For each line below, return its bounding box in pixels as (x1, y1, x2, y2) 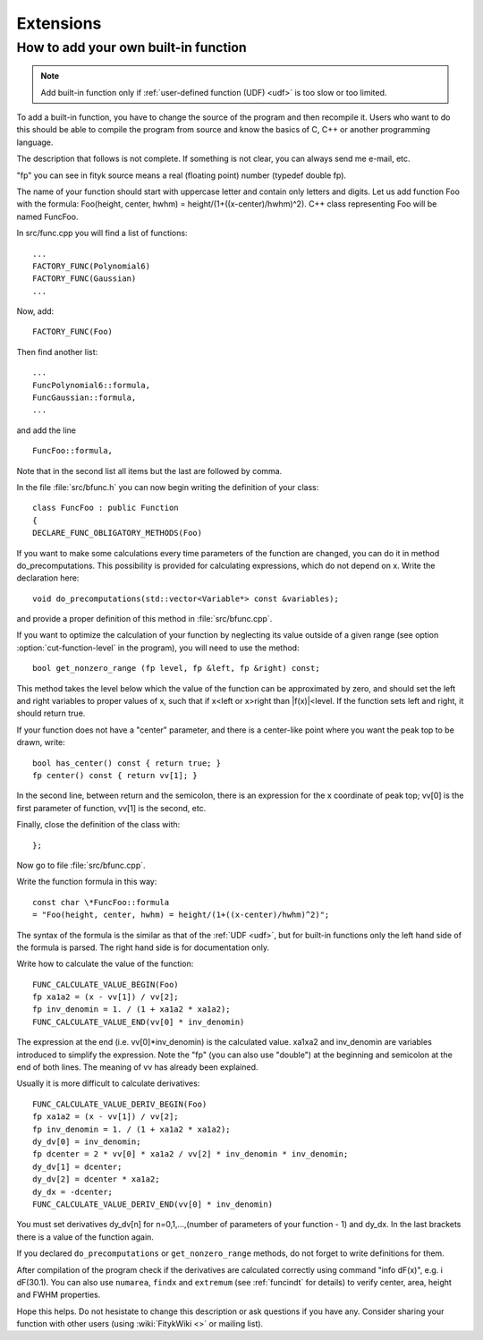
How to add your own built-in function (16, 39, 247, 55)
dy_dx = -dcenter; (32, 1186, 114, 1197)
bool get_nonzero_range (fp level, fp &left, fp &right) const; (32, 663, 321, 674)
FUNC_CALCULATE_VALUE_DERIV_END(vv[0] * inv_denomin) (32, 1199, 273, 1209)
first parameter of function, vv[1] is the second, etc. (16, 802, 207, 813)
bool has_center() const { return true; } (32, 758, 222, 768)
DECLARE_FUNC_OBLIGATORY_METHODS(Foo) (32, 528, 203, 539)
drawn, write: (16, 737, 66, 748)
